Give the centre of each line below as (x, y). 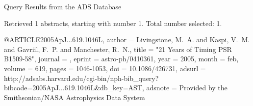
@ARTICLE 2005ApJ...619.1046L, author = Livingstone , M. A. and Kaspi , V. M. (127, 40)
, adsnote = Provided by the (185, 88)
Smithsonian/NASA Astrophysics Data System (75, 97)
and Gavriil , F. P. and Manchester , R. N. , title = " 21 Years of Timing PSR (118, 49)
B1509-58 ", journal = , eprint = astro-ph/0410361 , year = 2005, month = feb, (121, 59)
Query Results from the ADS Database (63, 6)
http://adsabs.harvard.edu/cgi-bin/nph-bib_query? (81, 78)
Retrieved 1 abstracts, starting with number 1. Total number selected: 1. (113, 23)
